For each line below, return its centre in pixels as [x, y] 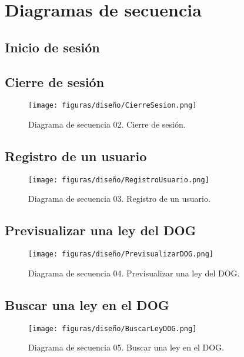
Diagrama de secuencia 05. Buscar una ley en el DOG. [126, 347]
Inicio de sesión [52, 47]
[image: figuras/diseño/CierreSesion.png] [113, 106]
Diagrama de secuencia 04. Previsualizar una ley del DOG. [134, 273]
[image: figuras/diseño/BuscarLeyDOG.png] [113, 328]
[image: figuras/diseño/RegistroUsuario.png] [119, 180]
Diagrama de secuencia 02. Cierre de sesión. [107, 124]
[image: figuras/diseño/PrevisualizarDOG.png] [121, 254]
